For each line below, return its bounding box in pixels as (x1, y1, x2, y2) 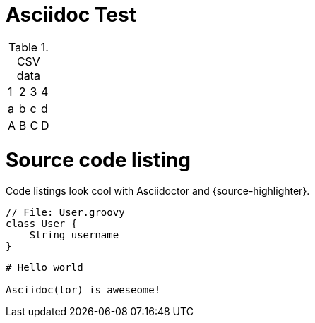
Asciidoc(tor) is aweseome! (6, 284, 161, 296)
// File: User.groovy (6, 207, 125, 219)
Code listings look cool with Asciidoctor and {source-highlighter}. (6, 185, 310, 197)
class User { (6, 218, 78, 230)
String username (29, 229, 119, 241)
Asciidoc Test (6, 3, 136, 27)
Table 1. (8, 39, 49, 54)
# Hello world (6, 262, 83, 274)
